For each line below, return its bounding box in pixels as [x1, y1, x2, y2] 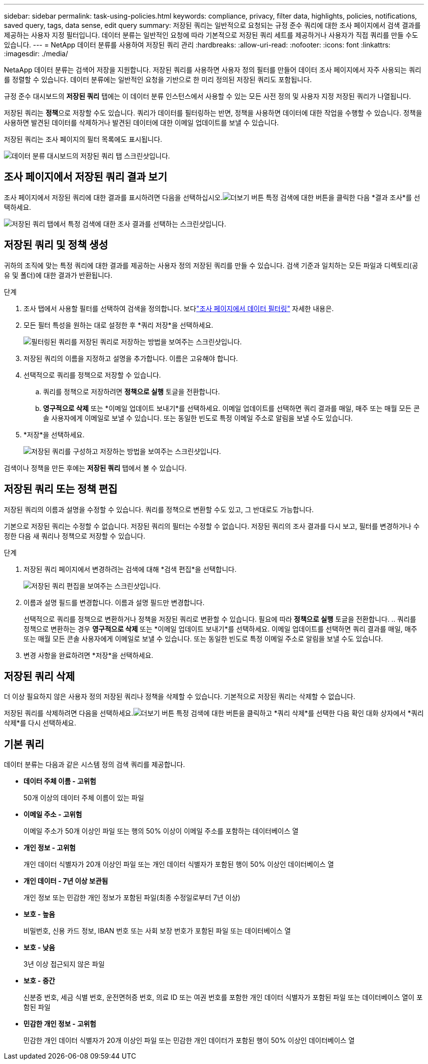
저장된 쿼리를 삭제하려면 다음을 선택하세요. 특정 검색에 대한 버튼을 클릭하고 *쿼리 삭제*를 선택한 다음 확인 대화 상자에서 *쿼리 [4, 709, 424, 718]
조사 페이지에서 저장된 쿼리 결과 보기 [4, 171, 167, 183]
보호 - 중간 [23, 976, 55, 985]
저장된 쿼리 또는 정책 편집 [4, 483, 118, 496]
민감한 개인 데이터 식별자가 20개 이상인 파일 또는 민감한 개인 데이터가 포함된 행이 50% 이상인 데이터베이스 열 [23, 1036, 355, 1045]
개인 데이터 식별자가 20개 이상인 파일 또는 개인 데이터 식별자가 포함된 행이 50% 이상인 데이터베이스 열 [23, 860, 334, 869]
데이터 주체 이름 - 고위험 [23, 777, 96, 786]
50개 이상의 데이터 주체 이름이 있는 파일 [23, 793, 144, 802]
